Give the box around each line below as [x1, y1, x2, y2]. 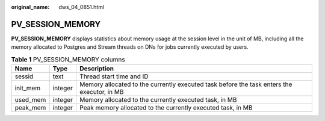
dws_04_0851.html [58, 4, 105, 10]
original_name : [11, 4, 50, 10]
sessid [14, 72, 34, 81]
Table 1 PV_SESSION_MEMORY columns [11, 55, 126, 63]
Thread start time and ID [79, 72, 149, 81]
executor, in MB [79, 88, 124, 96]
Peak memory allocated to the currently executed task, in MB [79, 104, 253, 112]
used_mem [14, 96, 46, 104]
